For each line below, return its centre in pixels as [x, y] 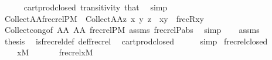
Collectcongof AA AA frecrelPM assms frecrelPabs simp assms [132, 30]
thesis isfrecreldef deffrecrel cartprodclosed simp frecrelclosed [136, 41]
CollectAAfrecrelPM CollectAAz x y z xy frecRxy [104, 18]
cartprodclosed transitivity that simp [96, 7]
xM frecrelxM [55, 52]
